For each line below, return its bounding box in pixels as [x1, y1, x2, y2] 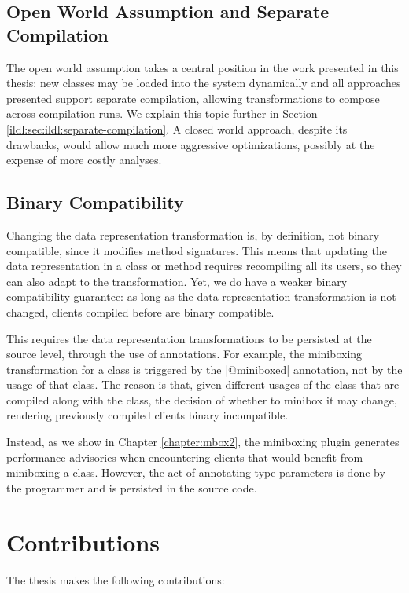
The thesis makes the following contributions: [6, 571, 225, 588]
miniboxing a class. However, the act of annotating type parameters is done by [6, 464, 385, 481]
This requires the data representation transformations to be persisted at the [6, 330, 372, 346]
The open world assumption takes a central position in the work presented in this [6, 59, 399, 75]
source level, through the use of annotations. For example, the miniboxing [6, 346, 363, 362]
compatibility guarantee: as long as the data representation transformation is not [6, 288, 396, 305]
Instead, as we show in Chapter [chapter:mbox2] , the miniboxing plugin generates [6, 434, 400, 450]
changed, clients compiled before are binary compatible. [6, 303, 275, 320]
